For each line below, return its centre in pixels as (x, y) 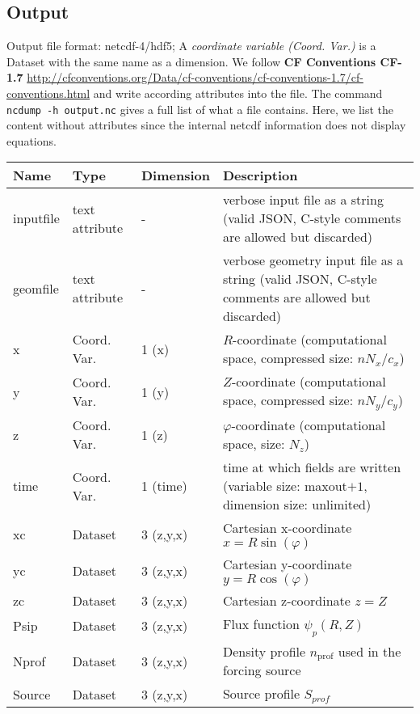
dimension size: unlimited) (297, 505)
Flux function (261, 624)
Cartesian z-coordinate (286, 601)
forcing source (262, 670)
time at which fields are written (312, 467)
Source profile (261, 694)
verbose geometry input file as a (313, 260)
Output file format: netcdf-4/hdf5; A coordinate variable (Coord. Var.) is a (191, 46)
